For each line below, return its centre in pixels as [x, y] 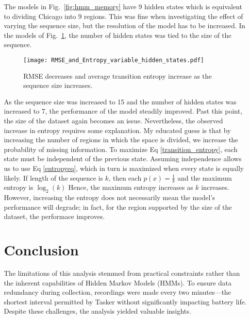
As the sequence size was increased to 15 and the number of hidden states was [120, 101]
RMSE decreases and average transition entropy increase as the [117, 76]
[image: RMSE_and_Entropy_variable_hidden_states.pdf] [114, 60]
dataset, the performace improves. [54, 216]
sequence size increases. [58, 85]
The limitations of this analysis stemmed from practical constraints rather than [122, 273]
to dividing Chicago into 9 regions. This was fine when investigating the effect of [124, 16]
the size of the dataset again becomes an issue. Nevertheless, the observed [114, 120]
